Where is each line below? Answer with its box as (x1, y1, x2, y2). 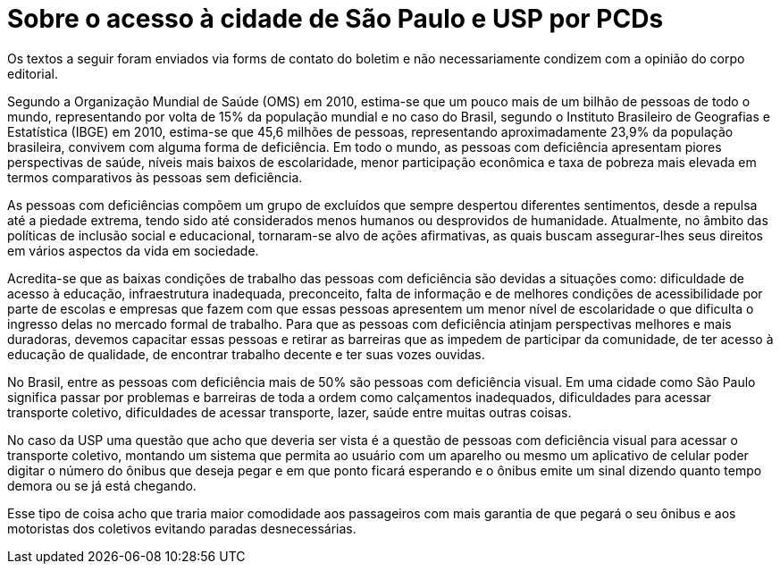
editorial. (7, 65, 59, 81)
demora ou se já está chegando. (7, 477, 197, 493)
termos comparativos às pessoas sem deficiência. (7, 169, 303, 185)
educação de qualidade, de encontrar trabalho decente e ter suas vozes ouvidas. (7, 346, 485, 362)
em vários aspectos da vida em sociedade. (7, 242, 259, 258)
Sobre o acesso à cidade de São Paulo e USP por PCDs (7, 4, 664, 34)
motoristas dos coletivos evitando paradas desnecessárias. (7, 520, 356, 536)
